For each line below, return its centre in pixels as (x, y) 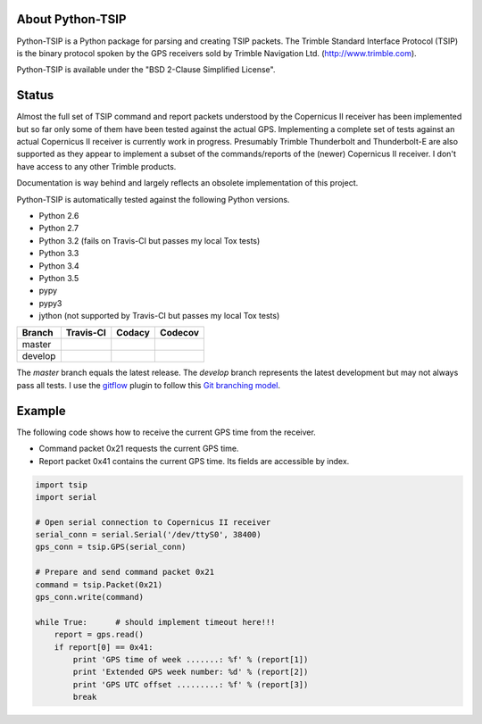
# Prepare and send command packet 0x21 (125, 572)
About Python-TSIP (71, 19)
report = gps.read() (99, 635)
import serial (66, 497)
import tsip (62, 485)
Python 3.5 (59, 278)
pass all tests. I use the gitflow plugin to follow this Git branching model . (149, 385)
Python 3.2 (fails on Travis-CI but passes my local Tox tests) (150, 240)
